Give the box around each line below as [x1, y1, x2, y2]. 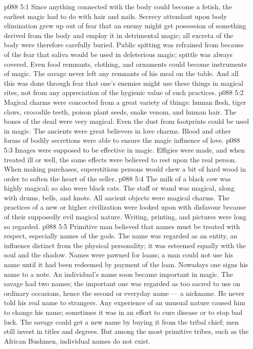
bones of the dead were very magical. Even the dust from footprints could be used [4, 116, 249, 126]
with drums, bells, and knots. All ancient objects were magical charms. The [4, 192, 230, 202]
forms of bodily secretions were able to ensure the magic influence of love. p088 [4, 135, 240, 145]
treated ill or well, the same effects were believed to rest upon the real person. [4, 154, 237, 164]
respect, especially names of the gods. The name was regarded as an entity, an [4, 231, 237, 241]
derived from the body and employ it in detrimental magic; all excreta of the [4, 30, 234, 40]
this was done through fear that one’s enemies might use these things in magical [4, 78, 243, 88]
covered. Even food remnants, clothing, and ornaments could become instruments [4, 58, 247, 69]
